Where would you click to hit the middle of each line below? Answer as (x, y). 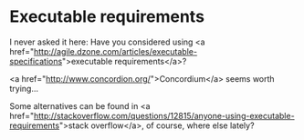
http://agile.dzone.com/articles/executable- (115, 51)
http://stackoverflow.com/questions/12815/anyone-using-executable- (164, 115)
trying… (24, 88)
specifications (36, 61)
